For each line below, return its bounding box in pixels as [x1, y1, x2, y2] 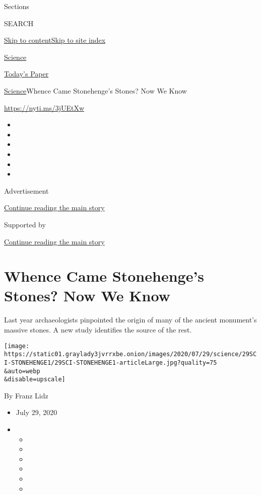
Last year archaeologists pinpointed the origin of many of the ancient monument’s [4, 314, 257, 325]
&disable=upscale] [4, 376, 66, 383]
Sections [4, 1, 29, 11]
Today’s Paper [4, 68, 49, 79]
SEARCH [4, 18, 34, 28]
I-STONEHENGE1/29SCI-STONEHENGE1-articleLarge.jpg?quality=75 [4, 359, 217, 366]
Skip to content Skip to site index [4, 35, 106, 45]
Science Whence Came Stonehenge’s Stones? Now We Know [4, 85, 187, 96]
